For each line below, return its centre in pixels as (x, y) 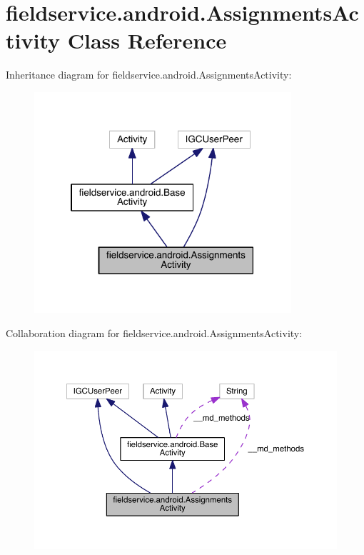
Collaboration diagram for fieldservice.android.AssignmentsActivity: (154, 332)
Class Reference (147, 40)
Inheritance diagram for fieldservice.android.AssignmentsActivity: (149, 75)
